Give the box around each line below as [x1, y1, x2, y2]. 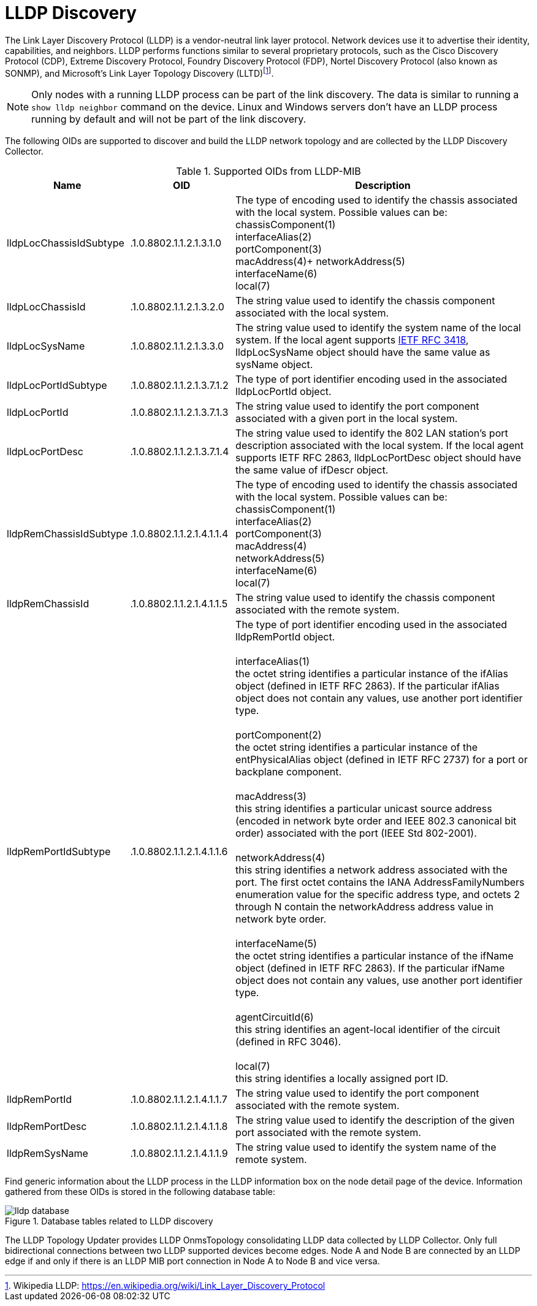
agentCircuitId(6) [235, 1011, 314, 1024]
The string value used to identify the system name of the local [235, 321, 521, 334]
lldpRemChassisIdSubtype [7, 528, 128, 540]
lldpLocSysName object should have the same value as [235, 346, 490, 359]
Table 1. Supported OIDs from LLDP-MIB [176, 165, 361, 178]
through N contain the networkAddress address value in [235, 901, 494, 913]
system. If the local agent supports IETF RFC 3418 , [235, 334, 469, 347]
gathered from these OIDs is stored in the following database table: [5, 1186, 276, 1197]
